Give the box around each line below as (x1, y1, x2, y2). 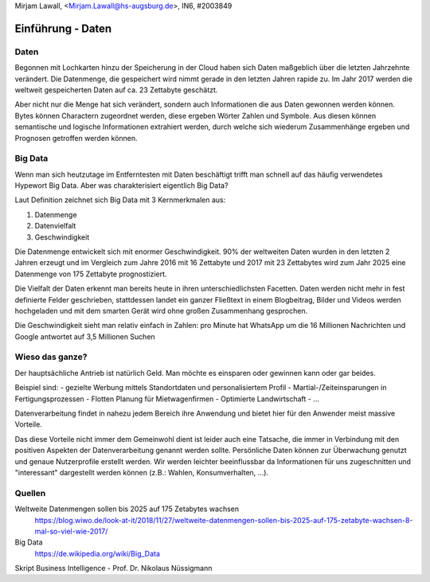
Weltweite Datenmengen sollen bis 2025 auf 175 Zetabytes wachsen (14, 504, 239, 514)
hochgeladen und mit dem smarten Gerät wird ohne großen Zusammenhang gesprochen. (14, 306, 308, 315)
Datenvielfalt (34, 221, 76, 231)
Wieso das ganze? (14, 351, 88, 362)
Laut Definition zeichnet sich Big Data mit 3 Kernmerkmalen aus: (14, 195, 226, 205)
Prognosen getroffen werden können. (14, 133, 139, 143)
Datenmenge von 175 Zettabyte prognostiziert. (14, 269, 167, 279)
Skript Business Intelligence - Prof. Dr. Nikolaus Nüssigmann (14, 564, 213, 573)
